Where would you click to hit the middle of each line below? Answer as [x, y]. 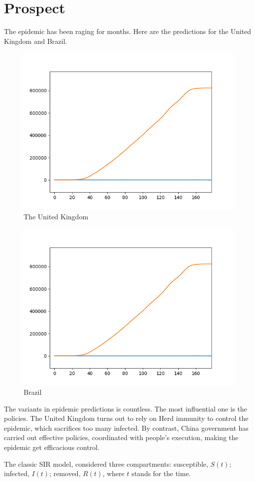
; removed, [65, 473]
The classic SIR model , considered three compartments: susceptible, [106, 464]
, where [113, 473]
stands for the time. [161, 473]
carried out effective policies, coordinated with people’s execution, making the [121, 437]
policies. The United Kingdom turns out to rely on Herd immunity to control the [126, 418]
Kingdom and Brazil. [36, 41]
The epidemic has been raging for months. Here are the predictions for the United [128, 31]
